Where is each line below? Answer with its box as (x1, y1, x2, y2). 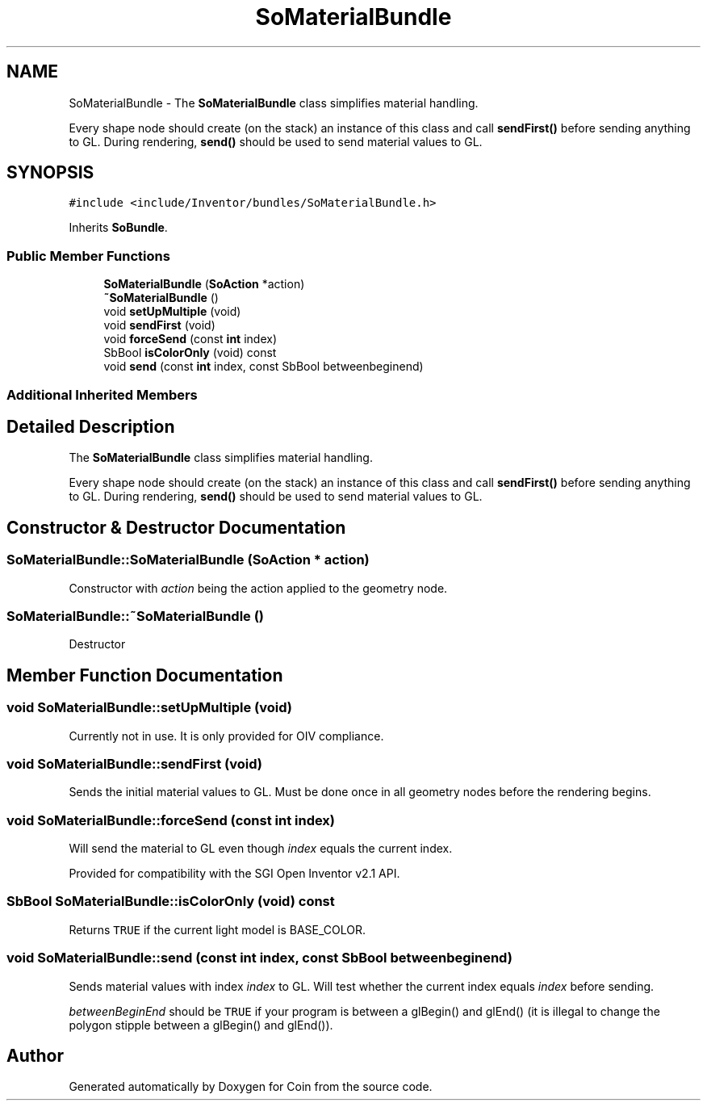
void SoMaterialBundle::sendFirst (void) (6, 755, 262, 772)
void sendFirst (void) (103, 318, 215, 333)
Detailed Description (6, 416, 175, 437)
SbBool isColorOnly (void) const (103, 346, 277, 360)
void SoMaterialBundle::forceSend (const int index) (6, 811, 336, 828)
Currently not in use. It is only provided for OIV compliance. (69, 728, 384, 743)
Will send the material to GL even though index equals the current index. (69, 841, 453, 856)
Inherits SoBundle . (69, 220, 168, 235)
